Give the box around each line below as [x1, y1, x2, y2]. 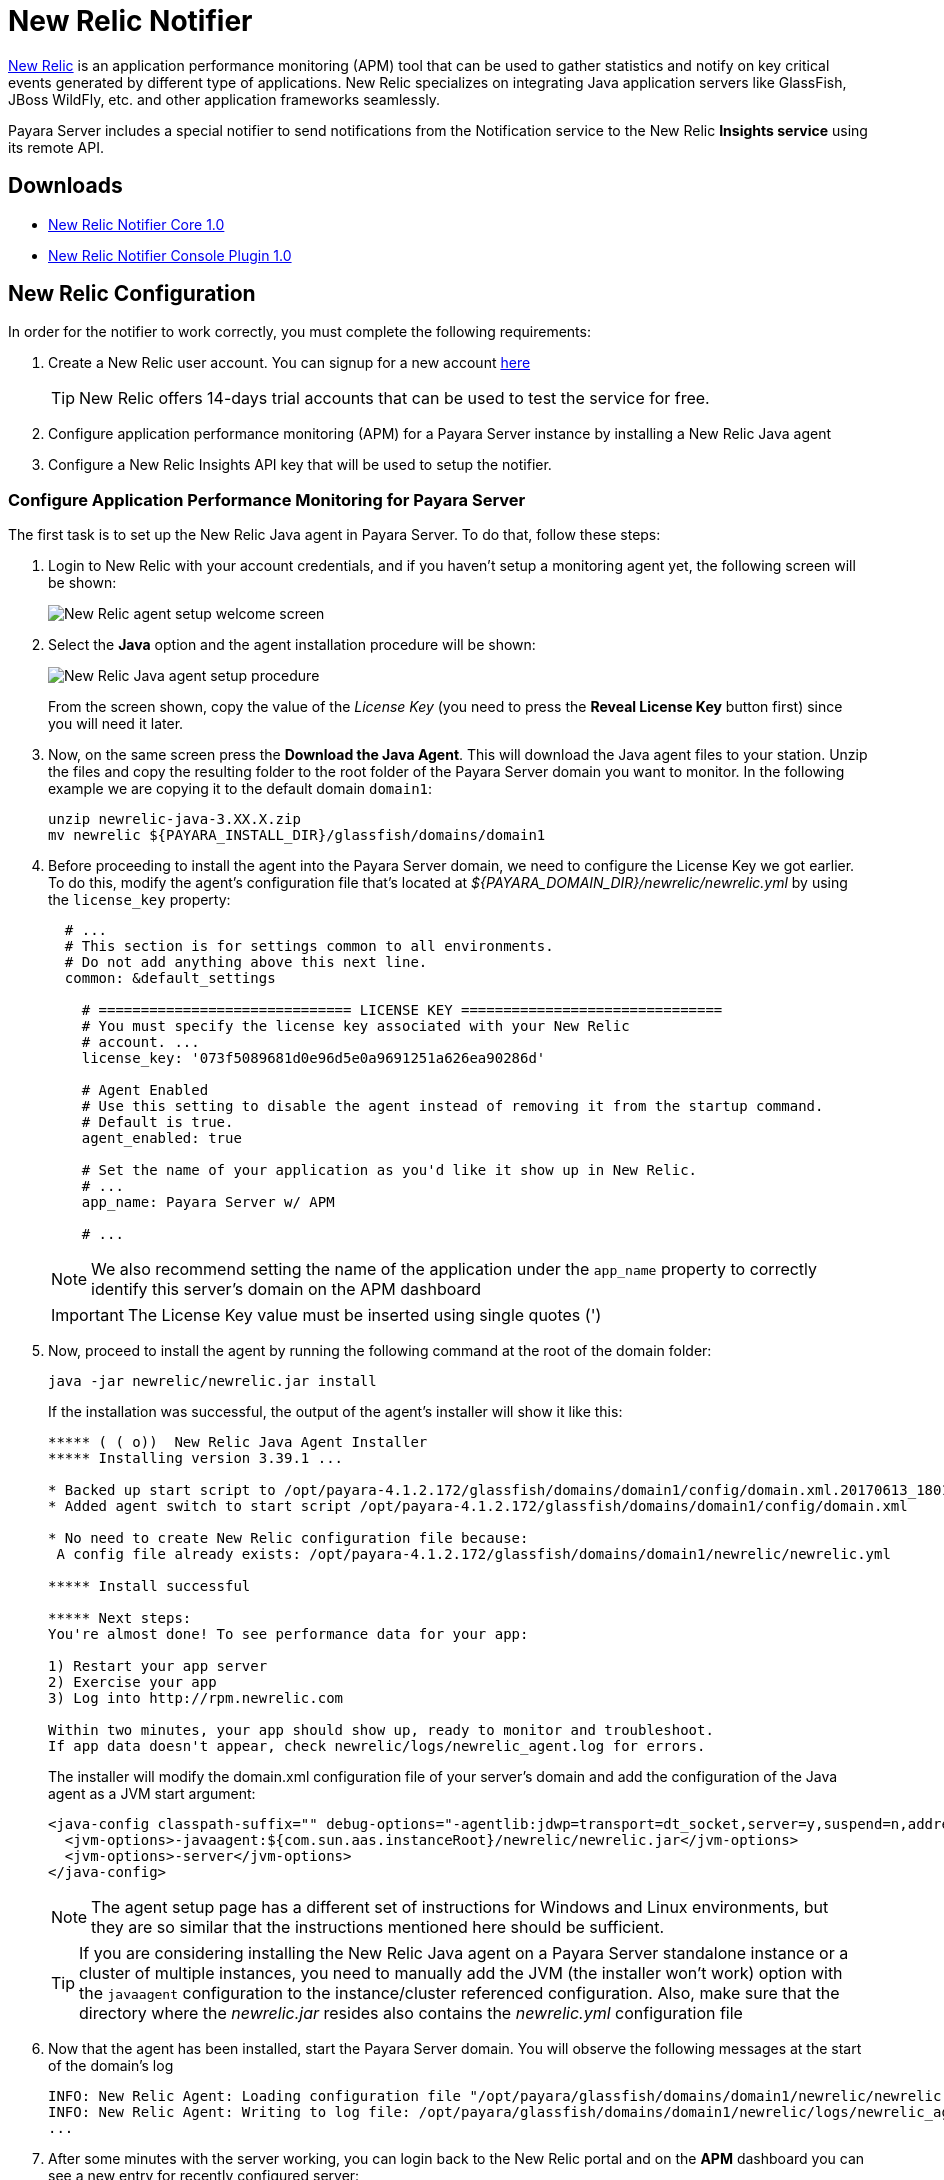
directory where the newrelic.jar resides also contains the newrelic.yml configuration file [79, 2003, 743, 2024]
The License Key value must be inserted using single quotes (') [127, 1305, 602, 1326]
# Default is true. [81, 1114, 234, 1131]
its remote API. [8, 138, 104, 156]
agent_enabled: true [81, 1130, 242, 1147]
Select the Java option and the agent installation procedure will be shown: [48, 636, 536, 654]
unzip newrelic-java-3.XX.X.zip [48, 811, 301, 828]
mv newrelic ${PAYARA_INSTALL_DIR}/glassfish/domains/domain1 [48, 827, 546, 844]
